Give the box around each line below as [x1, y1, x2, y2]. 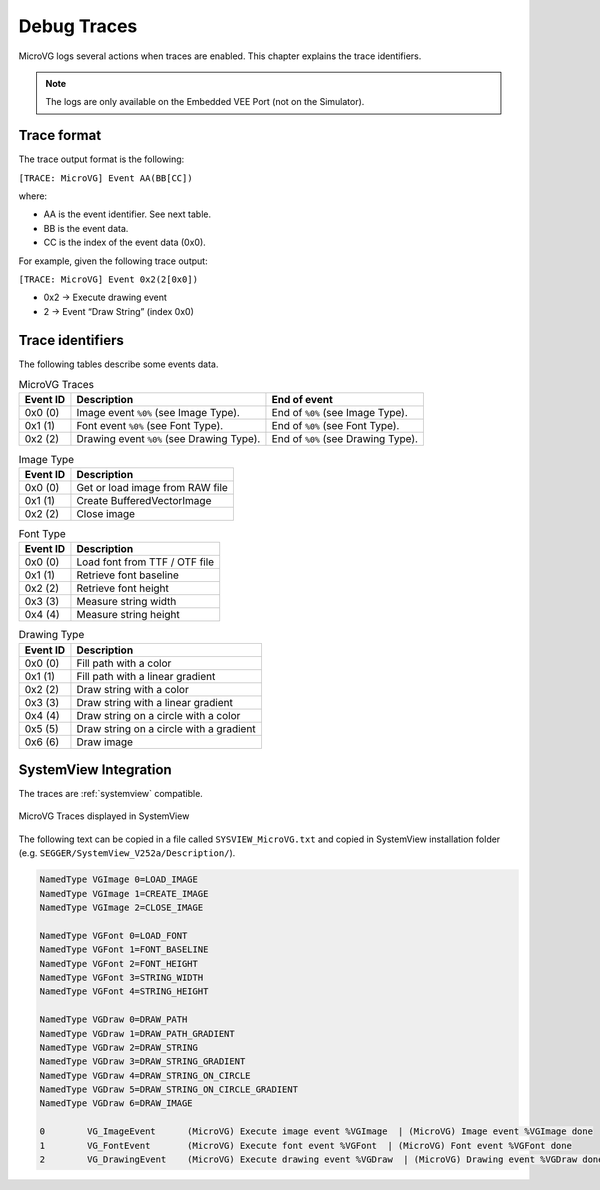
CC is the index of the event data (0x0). [43, 236, 207, 249]
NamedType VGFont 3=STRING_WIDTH [39, 971, 204, 983]
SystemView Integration [18, 761, 172, 778]
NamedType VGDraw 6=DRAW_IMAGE [39, 1098, 194, 1109]
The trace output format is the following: [18, 153, 185, 165]
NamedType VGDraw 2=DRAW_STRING [39, 1041, 199, 1053]
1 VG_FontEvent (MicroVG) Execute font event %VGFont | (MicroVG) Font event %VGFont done [39, 1140, 572, 1151]
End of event [271, 393, 334, 407]
